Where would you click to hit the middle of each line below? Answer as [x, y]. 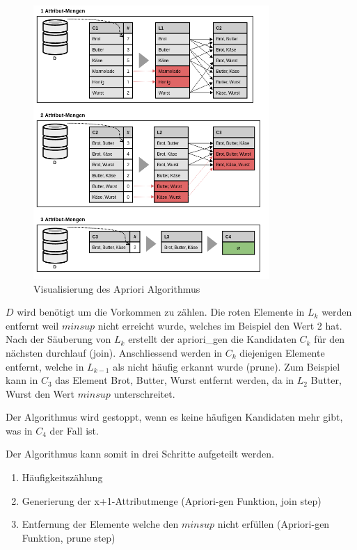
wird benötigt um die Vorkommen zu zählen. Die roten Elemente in [161, 312]
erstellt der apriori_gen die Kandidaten [212, 339]
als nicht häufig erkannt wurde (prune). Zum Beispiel [227, 366]
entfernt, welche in [45, 366]
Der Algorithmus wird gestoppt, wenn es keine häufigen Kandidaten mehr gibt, [174, 417]
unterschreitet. [144, 393]
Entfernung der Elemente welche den [100, 524]
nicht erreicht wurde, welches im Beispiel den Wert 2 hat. [220, 325]
